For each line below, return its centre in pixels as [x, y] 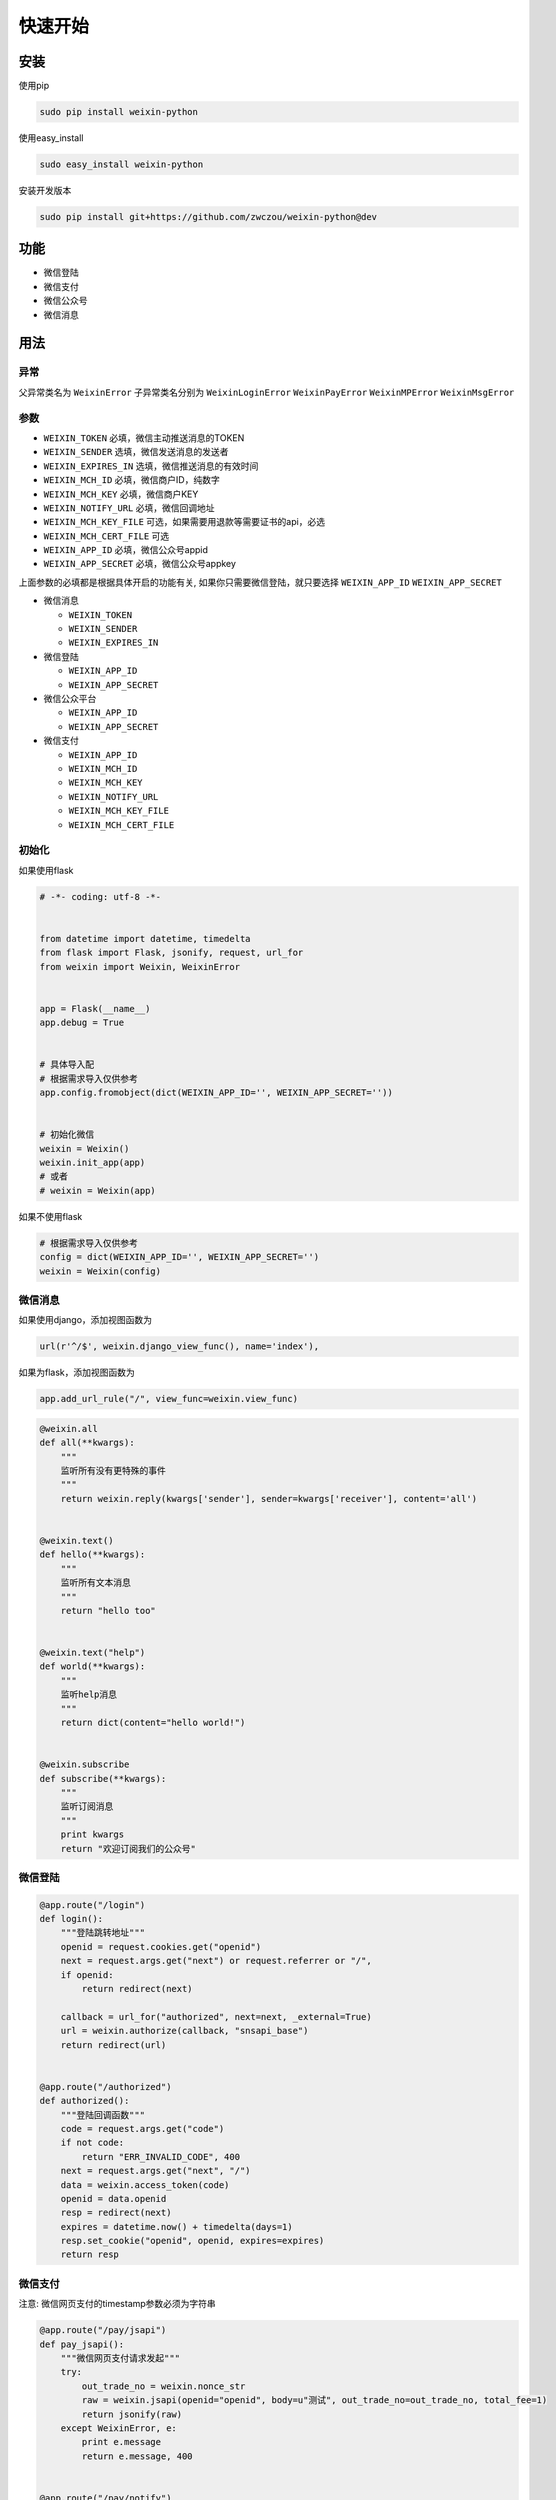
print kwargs [92, 1834]
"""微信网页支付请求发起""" [120, 2358]
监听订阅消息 [87, 1806]
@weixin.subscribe [84, 1764]
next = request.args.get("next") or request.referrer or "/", [216, 1961]
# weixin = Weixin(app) [98, 1190]
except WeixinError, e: [118, 2428]
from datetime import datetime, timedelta [145, 938]
